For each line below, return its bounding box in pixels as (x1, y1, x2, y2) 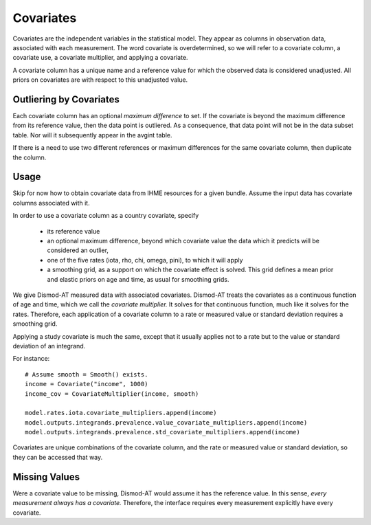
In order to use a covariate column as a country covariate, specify (12, 212, 199, 220)
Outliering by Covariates (12, 93, 120, 105)
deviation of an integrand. (12, 342, 86, 350)
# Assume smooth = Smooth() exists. (25, 370, 148, 378)
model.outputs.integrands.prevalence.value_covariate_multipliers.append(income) (25, 418, 308, 426)
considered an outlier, (47, 246, 109, 254)
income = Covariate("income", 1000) (25, 380, 148, 388)
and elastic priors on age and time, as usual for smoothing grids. (47, 275, 229, 283)
